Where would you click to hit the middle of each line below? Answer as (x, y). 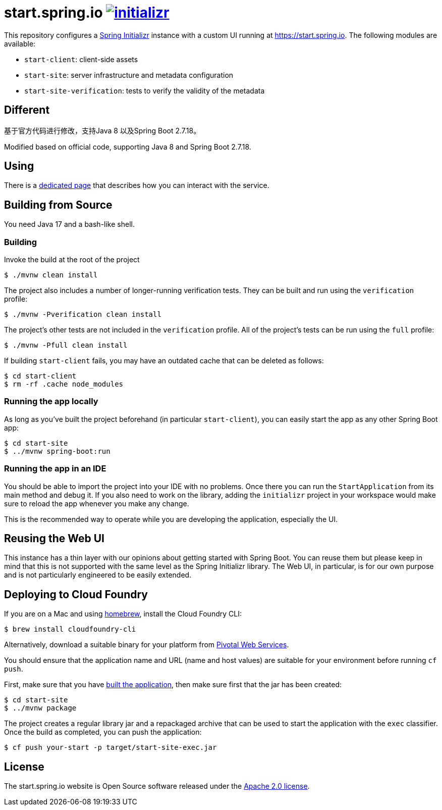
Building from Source (58, 205)
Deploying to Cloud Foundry (76, 594)
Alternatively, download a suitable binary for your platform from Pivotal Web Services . (147, 645)
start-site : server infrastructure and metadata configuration (129, 75)
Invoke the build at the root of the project (72, 260)
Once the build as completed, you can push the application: (103, 732)
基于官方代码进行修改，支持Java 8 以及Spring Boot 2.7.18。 (102, 130)
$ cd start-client (40, 376)
